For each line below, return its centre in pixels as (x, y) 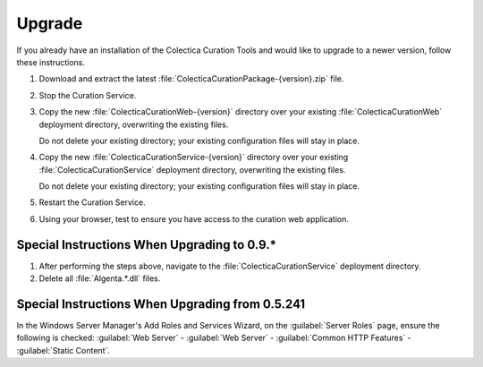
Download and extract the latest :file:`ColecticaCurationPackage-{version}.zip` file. (191, 79)
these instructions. (51, 62)
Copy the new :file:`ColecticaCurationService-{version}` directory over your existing (194, 158)
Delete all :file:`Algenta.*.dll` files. (100, 278)
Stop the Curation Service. (88, 95)
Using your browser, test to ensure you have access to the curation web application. (194, 218)
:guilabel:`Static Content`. (64, 350)
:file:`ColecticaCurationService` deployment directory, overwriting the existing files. (192, 169)
